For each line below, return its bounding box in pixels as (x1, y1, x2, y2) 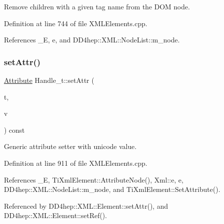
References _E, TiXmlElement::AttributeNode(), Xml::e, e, (4, 174, 184, 185)
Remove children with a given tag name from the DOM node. (4, 1, 190, 11)
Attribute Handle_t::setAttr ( (4, 75, 94, 85)
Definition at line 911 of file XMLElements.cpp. (4, 157, 148, 168)
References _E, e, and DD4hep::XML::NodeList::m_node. (4, 35, 180, 45)
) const (4, 124, 25, 135)
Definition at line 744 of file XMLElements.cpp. (4, 18, 148, 28)
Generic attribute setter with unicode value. (4, 141, 137, 151)
